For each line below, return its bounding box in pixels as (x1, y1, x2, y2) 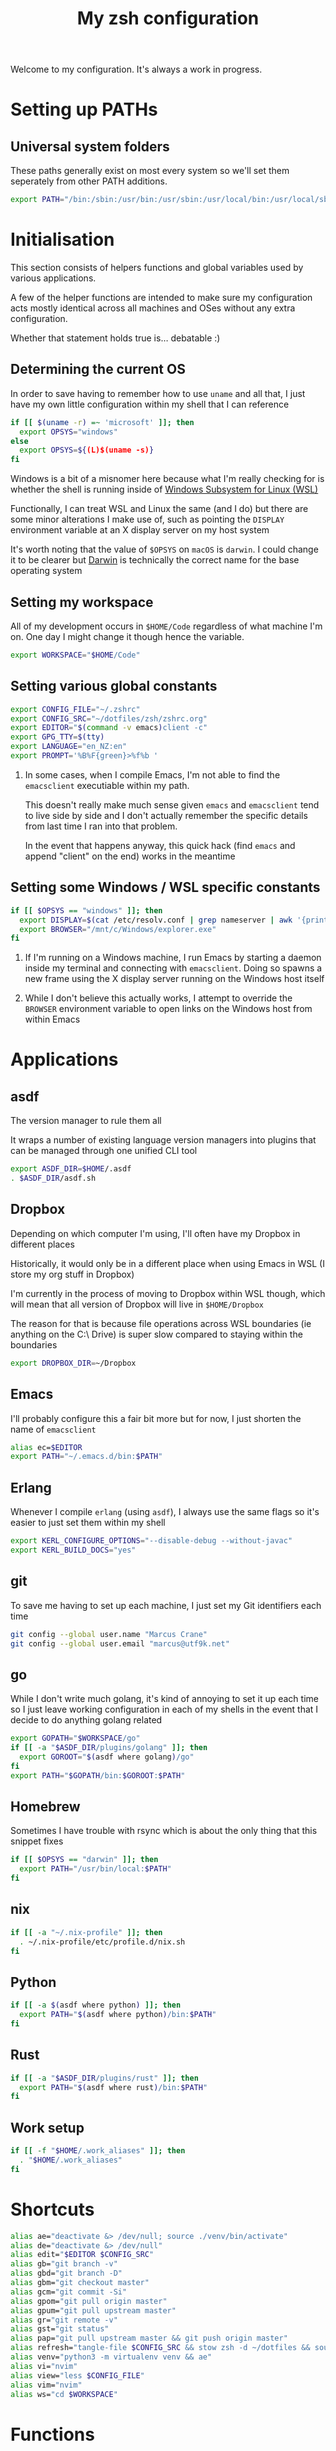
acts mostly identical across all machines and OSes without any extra (10, 302, 296, 314)
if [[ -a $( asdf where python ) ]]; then (10, 2000, 182, 2011)
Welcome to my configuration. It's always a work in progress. (10, 63, 263, 76)
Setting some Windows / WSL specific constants (10, 879, 321, 896)
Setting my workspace (10, 593, 154, 611)
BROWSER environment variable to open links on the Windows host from (24, 1003, 313, 1015)
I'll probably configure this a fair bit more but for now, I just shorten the (10, 1412, 302, 1424)
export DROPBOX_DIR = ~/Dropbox (10, 1358, 137, 1368)
